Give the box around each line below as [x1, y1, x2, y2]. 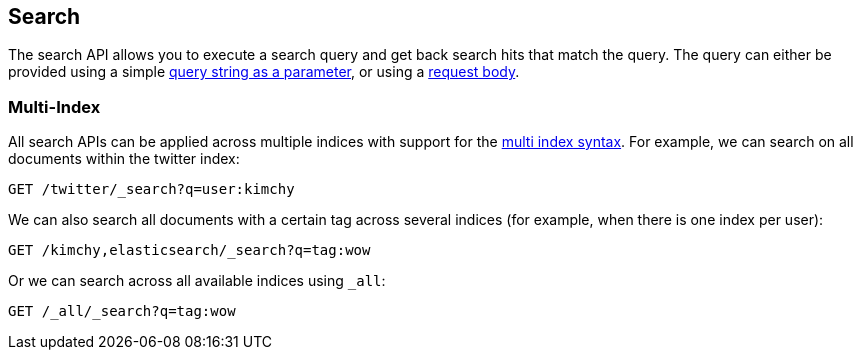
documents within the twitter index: [8, 150, 240, 168]
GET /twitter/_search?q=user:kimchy [8, 181, 295, 198]
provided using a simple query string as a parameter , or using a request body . [8, 63, 520, 81]
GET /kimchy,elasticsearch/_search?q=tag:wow [8, 242, 371, 259]
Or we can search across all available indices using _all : [8, 272, 386, 290]
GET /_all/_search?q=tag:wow [8, 303, 236, 320]
